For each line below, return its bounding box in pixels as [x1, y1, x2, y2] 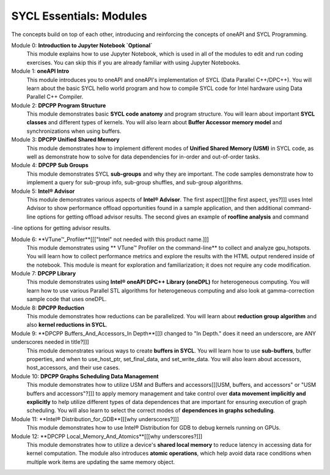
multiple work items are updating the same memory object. [26, 458, 175, 465]
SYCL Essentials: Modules [11, 9, 147, 23]
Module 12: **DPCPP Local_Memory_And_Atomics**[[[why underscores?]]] [11, 432, 203, 440]
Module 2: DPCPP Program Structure [11, 102, 106, 109]
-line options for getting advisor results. [11, 224, 111, 232]
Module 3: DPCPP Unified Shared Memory [11, 136, 120, 143]
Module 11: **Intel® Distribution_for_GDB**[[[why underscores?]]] [11, 415, 180, 422]
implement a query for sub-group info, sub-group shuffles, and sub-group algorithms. [26, 179, 243, 186]
